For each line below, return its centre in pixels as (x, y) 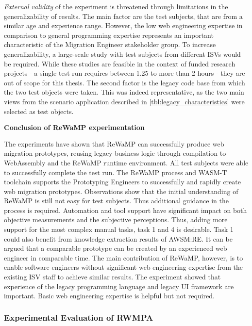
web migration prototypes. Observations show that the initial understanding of (121, 191)
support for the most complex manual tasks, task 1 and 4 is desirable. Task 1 (119, 229)
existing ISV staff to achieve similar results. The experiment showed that (112, 277)
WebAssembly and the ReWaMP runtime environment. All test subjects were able (126, 162)
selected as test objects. (39, 111)
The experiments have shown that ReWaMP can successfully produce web (114, 143)
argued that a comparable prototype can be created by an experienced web (116, 248)
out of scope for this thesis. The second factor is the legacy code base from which (125, 82)
